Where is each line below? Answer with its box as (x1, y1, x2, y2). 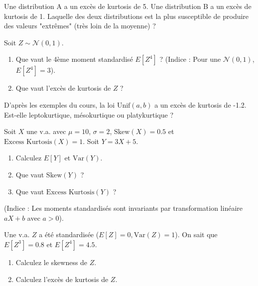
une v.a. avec (26, 126, 66, 137)
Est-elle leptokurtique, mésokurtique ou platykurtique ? (4, 109, 174, 120)
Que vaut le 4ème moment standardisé (15, 54, 133, 64)
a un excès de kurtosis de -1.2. (154, 99, 247, 110)
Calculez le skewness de (15, 257, 88, 267)
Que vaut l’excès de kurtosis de (15, 83, 111, 93)
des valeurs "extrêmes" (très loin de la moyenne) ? (4, 20, 156, 31)
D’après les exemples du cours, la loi (4, 99, 115, 110)
